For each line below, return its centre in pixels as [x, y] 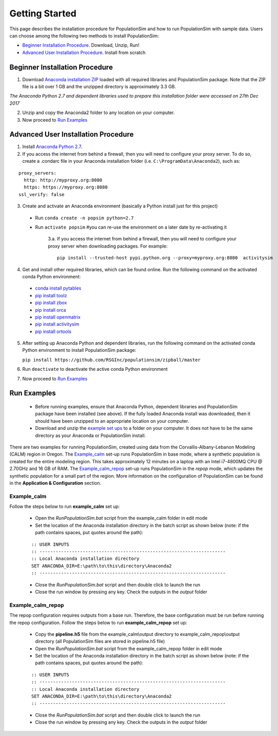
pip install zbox [51, 303]
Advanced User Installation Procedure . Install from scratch [84, 52]
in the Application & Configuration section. [55, 483]
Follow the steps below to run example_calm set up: [65, 506]
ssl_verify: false [42, 194]
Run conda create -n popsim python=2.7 [84, 218]
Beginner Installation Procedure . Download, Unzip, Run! [81, 45]
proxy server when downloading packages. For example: [108, 246]
